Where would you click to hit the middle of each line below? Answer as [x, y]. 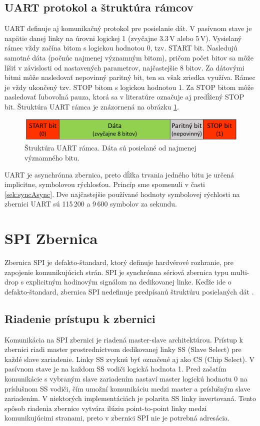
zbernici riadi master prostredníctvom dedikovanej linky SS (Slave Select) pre [123, 349]
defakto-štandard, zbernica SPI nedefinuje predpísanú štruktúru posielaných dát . [129, 291]
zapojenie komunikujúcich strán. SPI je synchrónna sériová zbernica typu [116, 272]
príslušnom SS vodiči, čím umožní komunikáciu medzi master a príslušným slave [127, 388]
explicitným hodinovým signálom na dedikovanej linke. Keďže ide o [128, 282]
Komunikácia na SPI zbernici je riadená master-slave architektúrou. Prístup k [124, 339]
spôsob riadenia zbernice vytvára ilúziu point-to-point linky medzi [106, 408]
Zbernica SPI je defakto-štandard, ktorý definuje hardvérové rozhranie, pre [119, 262]
